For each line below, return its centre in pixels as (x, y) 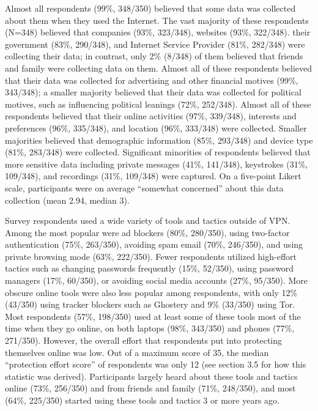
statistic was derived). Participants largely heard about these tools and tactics (151, 376)
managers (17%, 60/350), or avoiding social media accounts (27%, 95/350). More (156, 280)
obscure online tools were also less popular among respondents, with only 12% (151, 292)
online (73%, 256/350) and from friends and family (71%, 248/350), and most (150, 388)
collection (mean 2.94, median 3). (67, 200)
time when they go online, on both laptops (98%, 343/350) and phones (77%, (150, 328)
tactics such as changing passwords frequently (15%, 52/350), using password (150, 268)
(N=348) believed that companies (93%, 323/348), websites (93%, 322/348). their (158, 32)
